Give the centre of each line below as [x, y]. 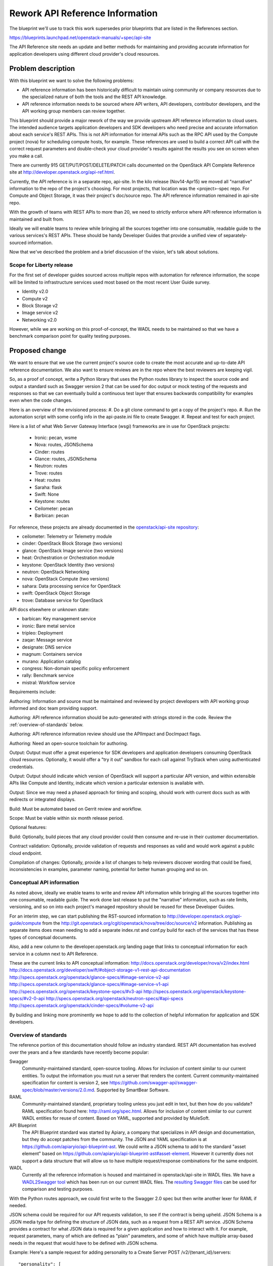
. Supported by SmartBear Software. [132, 1090]
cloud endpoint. [26, 853]
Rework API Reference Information [83, 13]
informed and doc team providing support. [54, 708]
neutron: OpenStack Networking [56, 572]
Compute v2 [35, 298]
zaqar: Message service [47, 640]
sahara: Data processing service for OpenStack [71, 586]
